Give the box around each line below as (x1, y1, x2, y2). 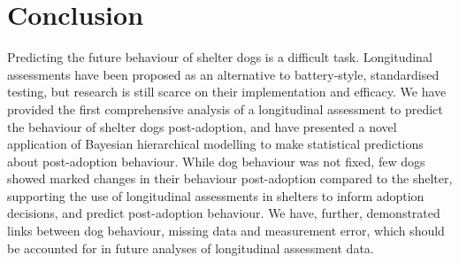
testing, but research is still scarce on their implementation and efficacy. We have (7, 82, 447, 101)
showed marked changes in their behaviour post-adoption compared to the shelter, (7, 169, 453, 188)
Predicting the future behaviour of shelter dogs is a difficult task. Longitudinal (7, 48, 432, 66)
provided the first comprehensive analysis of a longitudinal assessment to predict (7, 99, 443, 118)
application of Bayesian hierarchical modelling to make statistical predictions (7, 135, 424, 153)
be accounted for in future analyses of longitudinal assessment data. (7, 238, 374, 257)
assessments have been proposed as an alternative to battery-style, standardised (7, 65, 440, 83)
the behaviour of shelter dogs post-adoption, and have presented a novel (7, 117, 397, 135)
